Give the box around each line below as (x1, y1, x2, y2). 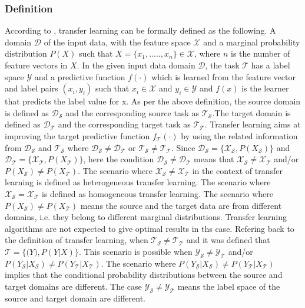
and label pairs (5, 82, 58, 94)
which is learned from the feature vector (151, 70, 296, 83)
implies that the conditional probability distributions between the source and (5, 268, 283, 281)
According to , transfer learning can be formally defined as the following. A (5, 24, 276, 37)
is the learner (241, 82, 289, 94)
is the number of (231, 47, 290, 60)
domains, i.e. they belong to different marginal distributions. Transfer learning (5, 211, 287, 223)
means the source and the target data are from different (80, 199, 282, 211)
